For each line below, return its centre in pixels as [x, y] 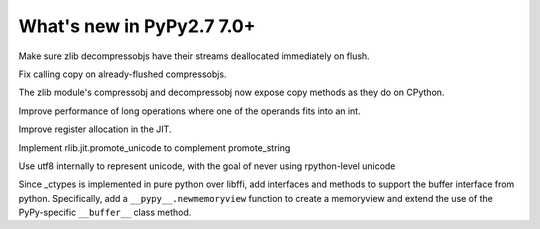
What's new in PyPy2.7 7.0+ [137, 26]
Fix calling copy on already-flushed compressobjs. [122, 74]
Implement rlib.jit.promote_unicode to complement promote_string [154, 147]
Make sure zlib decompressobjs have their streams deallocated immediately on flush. [194, 56]
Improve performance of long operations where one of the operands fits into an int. [189, 111]
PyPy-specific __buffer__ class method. [105, 212]
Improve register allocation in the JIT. [95, 129]
